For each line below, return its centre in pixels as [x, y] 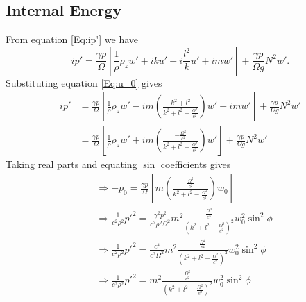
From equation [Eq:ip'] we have [72, 39]
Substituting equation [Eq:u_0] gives [84, 82]
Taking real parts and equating [71, 164]
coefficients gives [196, 164]
